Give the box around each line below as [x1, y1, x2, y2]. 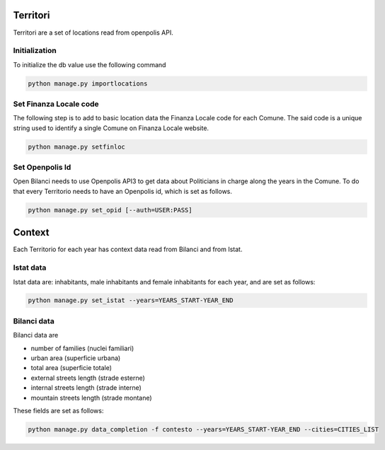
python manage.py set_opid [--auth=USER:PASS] [28, 206, 192, 214]
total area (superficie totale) [30, 364, 113, 372]
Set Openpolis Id [13, 163, 71, 173]
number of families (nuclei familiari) [30, 344, 134, 352]
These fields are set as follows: [13, 406, 104, 415]
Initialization [13, 46, 57, 56]
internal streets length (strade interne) [30, 383, 142, 392]
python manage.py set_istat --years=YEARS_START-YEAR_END [28, 296, 234, 304]
